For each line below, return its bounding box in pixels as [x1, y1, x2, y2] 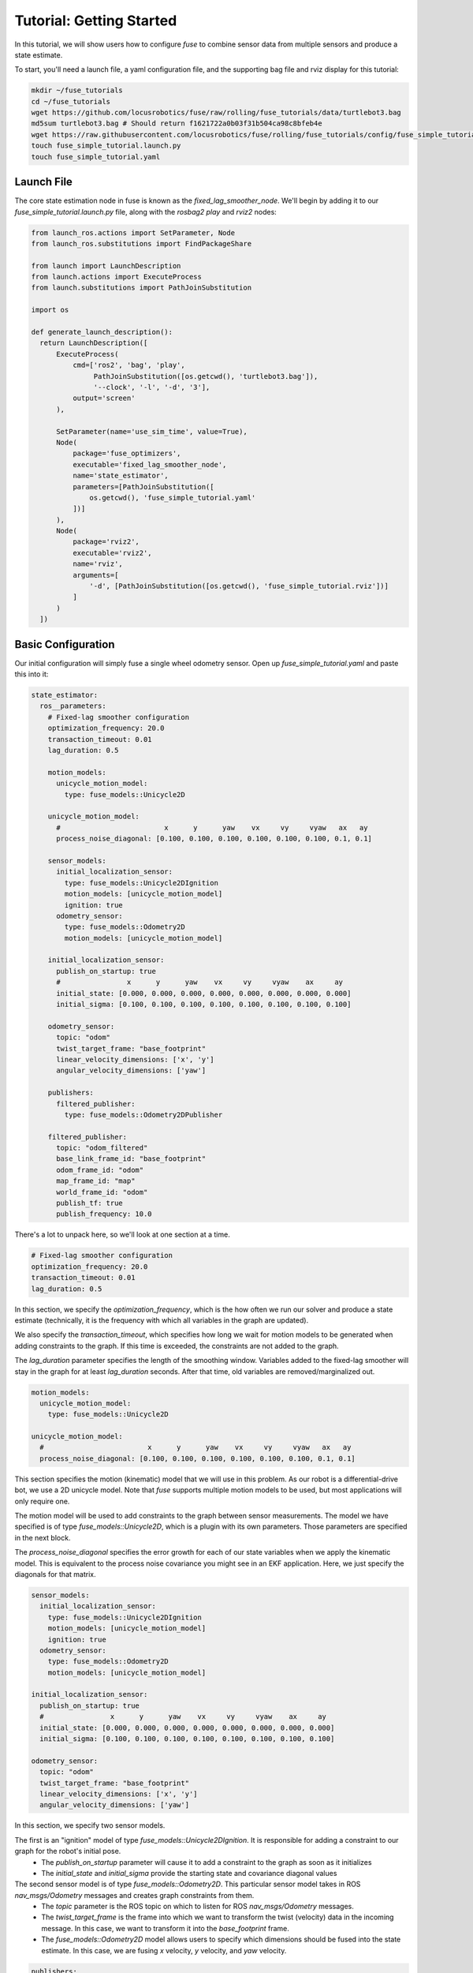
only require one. [14, 1496, 70, 1506]
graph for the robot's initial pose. [14, 1847, 121, 1856]
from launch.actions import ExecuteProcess [31, 272, 203, 282]
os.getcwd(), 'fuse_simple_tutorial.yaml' [89, 493, 256, 502]
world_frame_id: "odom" [56, 1188, 148, 1196]
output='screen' [72, 394, 136, 402]
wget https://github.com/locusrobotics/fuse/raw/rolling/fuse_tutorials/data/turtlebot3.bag [31, 108, 401, 118]
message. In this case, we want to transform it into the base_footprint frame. [41, 1923, 289, 1933]
